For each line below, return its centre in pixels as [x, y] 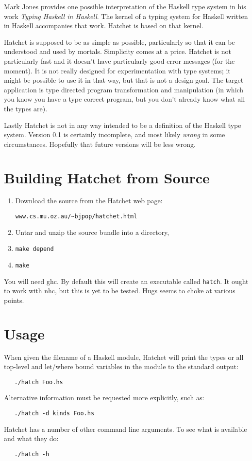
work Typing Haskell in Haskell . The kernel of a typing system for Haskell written [126, 16]
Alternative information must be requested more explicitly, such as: [104, 398]
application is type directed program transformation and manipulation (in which [124, 89]
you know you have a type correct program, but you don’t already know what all [125, 99]
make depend [34, 249]
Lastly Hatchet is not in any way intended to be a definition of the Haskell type [123, 125]
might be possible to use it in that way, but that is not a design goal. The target [124, 80]
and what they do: [31, 438]
